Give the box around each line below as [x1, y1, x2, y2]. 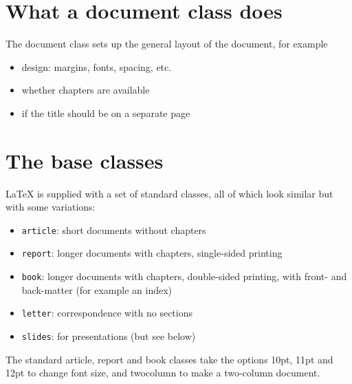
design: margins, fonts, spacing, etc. [21, 59, 172, 74]
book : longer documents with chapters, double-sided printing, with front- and [21, 269, 347, 284]
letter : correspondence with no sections [21, 306, 192, 320]
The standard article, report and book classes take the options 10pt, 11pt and [5, 352, 333, 366]
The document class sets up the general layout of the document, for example [5, 36, 328, 51]
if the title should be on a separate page [21, 105, 190, 120]
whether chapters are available [21, 83, 150, 97]
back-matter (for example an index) [21, 282, 173, 297]
